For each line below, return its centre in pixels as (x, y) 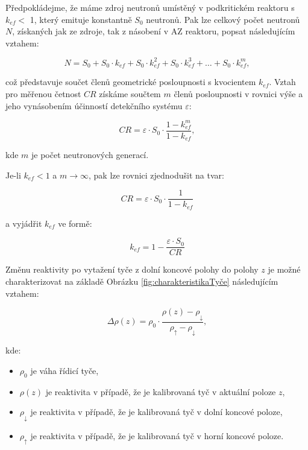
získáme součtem (130, 93)
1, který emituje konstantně (81, 19)
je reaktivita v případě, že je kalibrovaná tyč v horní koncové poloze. (157, 435)
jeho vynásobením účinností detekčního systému (94, 105)
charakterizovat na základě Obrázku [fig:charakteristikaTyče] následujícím (142, 281)
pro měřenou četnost (43, 93)
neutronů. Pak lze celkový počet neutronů (223, 19)
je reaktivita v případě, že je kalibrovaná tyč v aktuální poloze (161, 391)
